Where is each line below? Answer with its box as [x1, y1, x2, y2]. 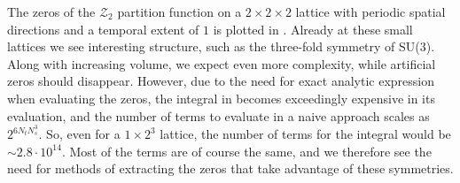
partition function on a [117, 3, 242, 20]
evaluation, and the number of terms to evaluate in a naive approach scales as [7, 106, 430, 125]
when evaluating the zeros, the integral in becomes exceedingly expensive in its [7, 88, 435, 107]
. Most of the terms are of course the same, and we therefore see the [61, 141, 432, 160]
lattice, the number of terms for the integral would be [160, 125, 451, 143]
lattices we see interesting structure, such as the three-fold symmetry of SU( [7, 37, 420, 56]
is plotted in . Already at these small [213, 19, 413, 38]
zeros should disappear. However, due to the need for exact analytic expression [7, 72, 435, 90]
